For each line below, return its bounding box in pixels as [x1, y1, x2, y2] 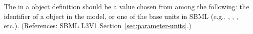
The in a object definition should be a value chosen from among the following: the [4, 1, 249, 11]
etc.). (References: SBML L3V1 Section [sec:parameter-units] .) [4, 20, 191, 31]
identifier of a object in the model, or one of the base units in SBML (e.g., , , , [4, 11, 238, 21]
